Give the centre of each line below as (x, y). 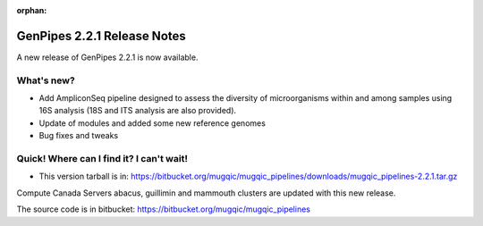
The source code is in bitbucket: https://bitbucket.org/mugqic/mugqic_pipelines (163, 209)
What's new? (46, 80)
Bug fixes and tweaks (79, 136)
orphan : (32, 10)
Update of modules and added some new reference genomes (152, 123)
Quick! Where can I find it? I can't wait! (102, 158)
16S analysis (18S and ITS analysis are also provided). (138, 111)
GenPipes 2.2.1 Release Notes (102, 36)
